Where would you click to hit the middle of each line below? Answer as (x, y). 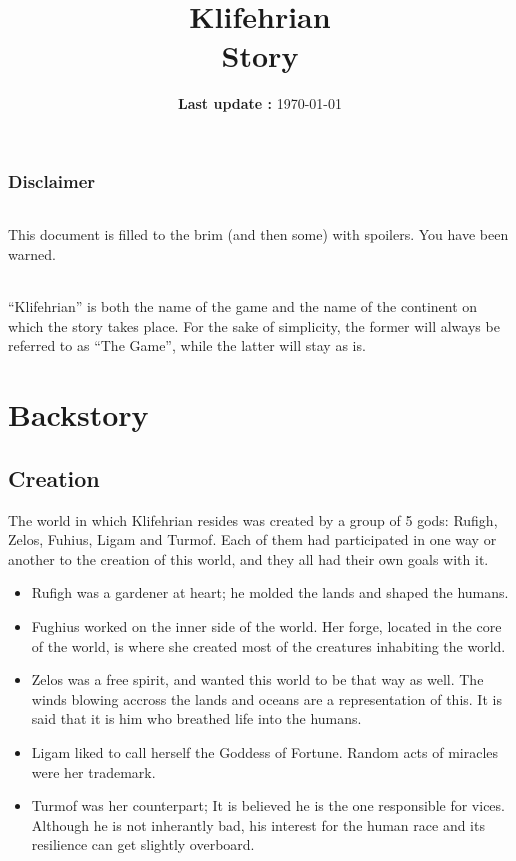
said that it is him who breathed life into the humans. (196, 718)
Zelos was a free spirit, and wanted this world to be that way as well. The (257, 679)
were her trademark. (93, 771)
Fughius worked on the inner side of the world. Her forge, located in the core (266, 625)
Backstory (78, 414)
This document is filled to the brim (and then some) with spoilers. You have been (258, 234)
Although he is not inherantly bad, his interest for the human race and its (258, 824)
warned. (32, 254)
